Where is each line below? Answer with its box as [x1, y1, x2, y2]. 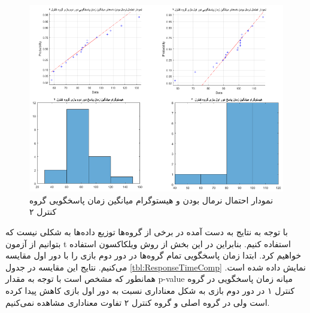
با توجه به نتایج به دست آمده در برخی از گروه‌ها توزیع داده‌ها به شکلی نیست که [5, 225, 288, 238]
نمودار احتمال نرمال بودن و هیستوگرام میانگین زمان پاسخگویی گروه [29, 193, 273, 206]
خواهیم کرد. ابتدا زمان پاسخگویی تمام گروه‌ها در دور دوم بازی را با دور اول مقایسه [5, 249, 302, 262]
